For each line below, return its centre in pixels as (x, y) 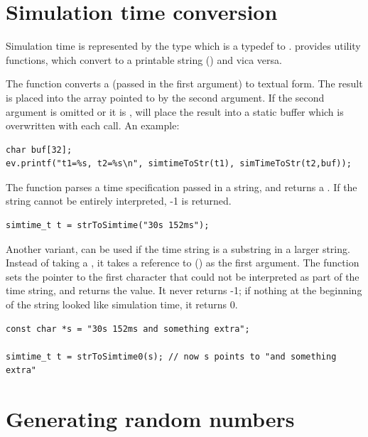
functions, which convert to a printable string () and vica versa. (144, 59)
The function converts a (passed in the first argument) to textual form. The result (184, 83)
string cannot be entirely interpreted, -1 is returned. (119, 201)
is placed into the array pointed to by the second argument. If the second (165, 97)
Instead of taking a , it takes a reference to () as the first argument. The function (183, 263)
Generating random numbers (150, 419)
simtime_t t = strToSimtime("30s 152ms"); (108, 226)
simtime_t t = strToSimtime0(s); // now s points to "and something (171, 356)
